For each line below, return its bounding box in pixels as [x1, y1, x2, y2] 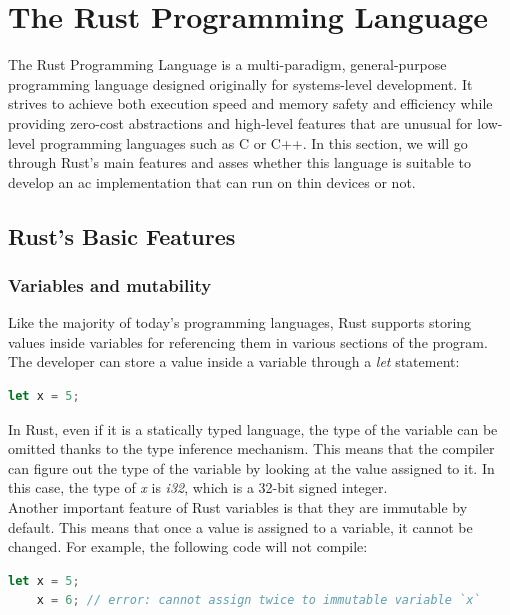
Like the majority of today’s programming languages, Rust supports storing [8, 312, 472, 333]
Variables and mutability [8, 272, 212, 297]
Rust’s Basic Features [8, 220, 236, 251]
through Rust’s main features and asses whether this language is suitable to [8, 152, 471, 173]
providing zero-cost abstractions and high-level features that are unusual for [8, 112, 473, 133]
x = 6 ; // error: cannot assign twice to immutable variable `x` [36, 593, 481, 608]
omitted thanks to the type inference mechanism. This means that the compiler [8, 438, 495, 459]
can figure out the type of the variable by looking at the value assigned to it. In [8, 457, 495, 478]
